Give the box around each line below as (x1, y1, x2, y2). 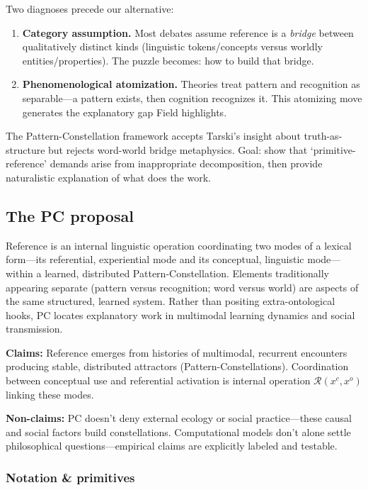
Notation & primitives (6, 468, 135, 486)
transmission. (6, 321, 63, 336)
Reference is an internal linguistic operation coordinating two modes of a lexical (6, 238, 352, 252)
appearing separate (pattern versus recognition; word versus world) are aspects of (6, 279, 359, 294)
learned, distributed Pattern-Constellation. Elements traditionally (45, 265, 330, 280)
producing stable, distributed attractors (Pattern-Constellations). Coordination (6, 359, 349, 374)
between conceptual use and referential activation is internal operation (6, 373, 311, 388)
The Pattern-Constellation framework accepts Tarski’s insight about (6, 128, 301, 143)
